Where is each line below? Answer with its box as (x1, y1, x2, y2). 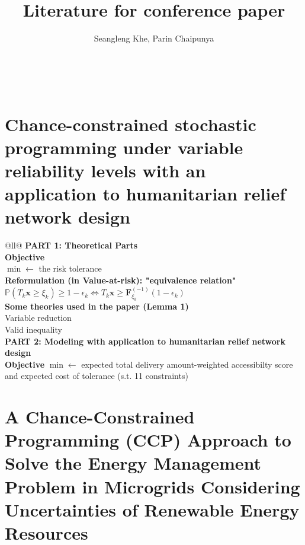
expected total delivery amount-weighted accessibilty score (81, 358, 293, 370)
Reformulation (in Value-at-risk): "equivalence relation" (5, 273, 236, 286)
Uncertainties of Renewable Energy (5, 497, 300, 521)
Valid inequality (5, 323, 62, 335)
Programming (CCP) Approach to (5, 428, 291, 452)
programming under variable (5, 135, 243, 159)
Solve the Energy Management (5, 451, 262, 475)
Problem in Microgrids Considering (5, 474, 300, 498)
